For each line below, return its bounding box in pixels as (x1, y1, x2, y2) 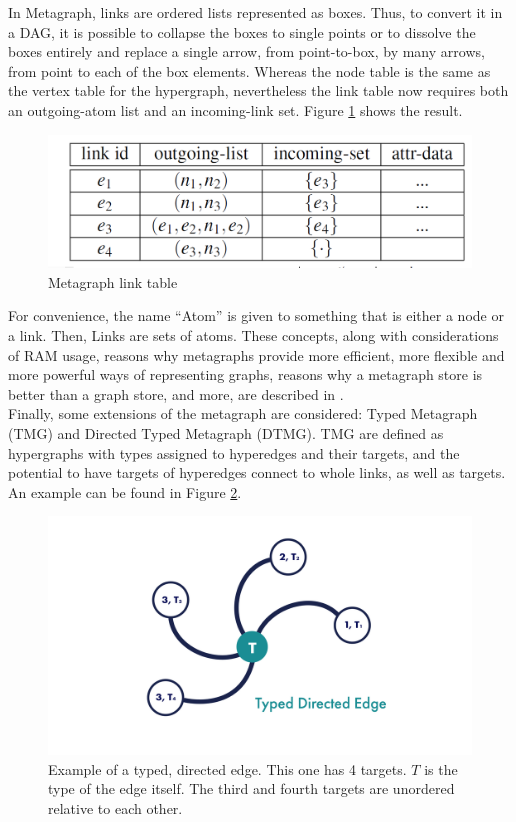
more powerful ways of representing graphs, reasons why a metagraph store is (8, 364, 483, 385)
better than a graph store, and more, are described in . (8, 383, 344, 404)
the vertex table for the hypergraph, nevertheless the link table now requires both (8, 80, 509, 101)
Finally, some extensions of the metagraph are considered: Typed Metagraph (8, 403, 478, 424)
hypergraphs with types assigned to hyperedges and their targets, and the (8, 442, 460, 463)
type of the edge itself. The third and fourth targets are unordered (48, 778, 455, 799)
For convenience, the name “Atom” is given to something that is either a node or (8, 305, 504, 326)
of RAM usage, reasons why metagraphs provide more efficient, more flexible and (8, 344, 505, 365)
